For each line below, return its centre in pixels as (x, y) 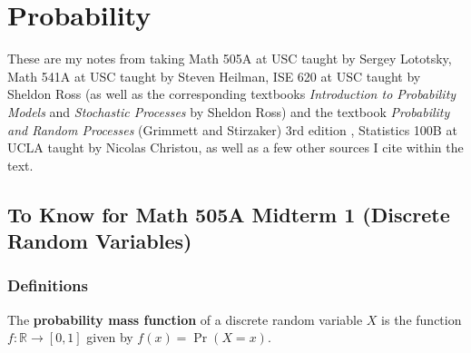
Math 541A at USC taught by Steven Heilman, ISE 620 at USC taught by (214, 76)
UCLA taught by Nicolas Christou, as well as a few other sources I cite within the (235, 147)
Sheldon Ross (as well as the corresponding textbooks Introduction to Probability (232, 94)
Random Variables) (100, 241)
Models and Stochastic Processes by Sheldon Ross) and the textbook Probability (229, 111)
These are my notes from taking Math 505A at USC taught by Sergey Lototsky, (230, 59)
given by (110, 337)
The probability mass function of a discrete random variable (185, 319)
